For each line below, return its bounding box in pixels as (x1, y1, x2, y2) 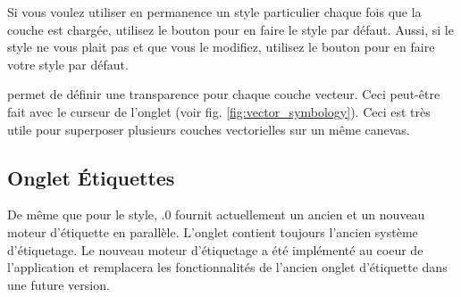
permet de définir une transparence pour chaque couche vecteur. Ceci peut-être (7, 85, 440, 103)
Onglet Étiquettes (7, 163, 175, 191)
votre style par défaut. (7, 54, 129, 73)
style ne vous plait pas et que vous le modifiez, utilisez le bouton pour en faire (7, 37, 435, 56)
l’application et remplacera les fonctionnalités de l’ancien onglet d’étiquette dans (7, 258, 448, 276)
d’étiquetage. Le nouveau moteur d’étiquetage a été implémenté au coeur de (7, 240, 423, 259)
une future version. (7, 275, 110, 293)
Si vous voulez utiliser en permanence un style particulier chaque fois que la (7, 3, 422, 21)
